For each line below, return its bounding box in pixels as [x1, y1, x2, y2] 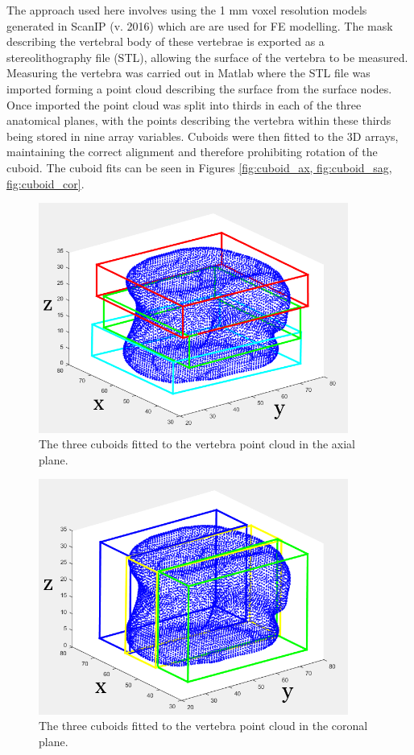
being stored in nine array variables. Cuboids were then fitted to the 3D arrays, [6, 127, 399, 144]
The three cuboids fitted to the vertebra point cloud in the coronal [39, 717, 368, 734]
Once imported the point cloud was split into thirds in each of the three [6, 96, 362, 113]
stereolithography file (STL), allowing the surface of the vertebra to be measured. [6, 48, 408, 65]
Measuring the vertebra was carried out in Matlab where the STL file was [6, 64, 371, 81]
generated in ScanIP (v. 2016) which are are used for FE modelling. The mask [6, 17, 393, 34]
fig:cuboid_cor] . [6, 175, 85, 192]
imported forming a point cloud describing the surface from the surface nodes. [6, 80, 392, 97]
